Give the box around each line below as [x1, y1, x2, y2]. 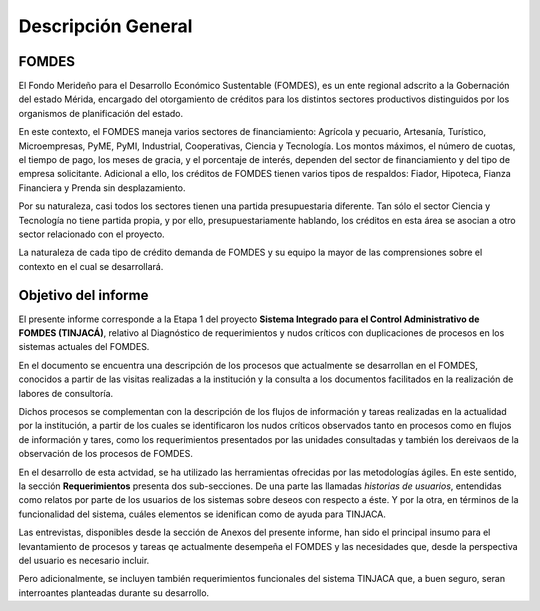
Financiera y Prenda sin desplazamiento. [18, 181, 186, 194]
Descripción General [18, 15, 193, 37]
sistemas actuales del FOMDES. [18, 341, 150, 353]
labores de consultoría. [18, 387, 114, 399]
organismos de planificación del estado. [18, 107, 184, 119]
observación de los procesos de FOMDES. [18, 448, 194, 460]
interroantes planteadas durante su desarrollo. [18, 586, 210, 599]
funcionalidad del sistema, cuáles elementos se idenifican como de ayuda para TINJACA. [18, 508, 387, 520]
